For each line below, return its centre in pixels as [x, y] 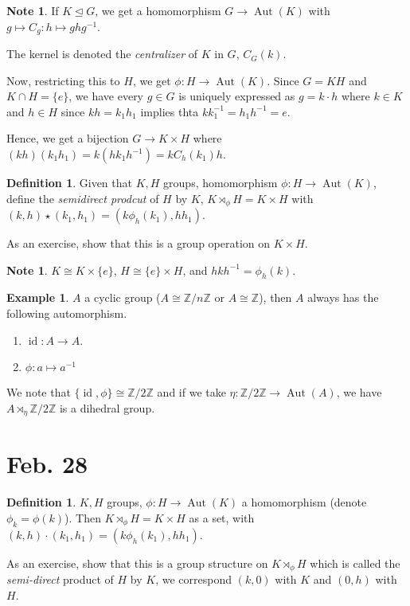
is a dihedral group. [107, 407]
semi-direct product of [60, 579]
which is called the [355, 563]
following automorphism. [67, 313]
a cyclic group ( [123, 297]
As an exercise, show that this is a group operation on [139, 243]
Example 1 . [38, 297]
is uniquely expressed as [237, 96]
